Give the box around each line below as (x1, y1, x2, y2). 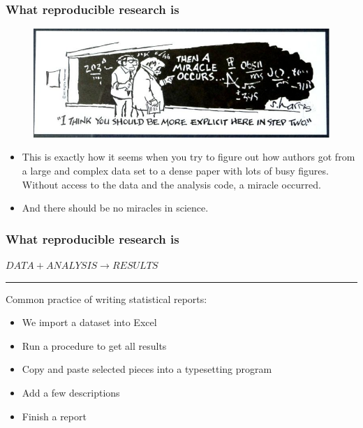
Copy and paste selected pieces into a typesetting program (22, 362, 272, 376)
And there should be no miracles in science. (22, 200, 209, 215)
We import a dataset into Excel (22, 315, 157, 330)
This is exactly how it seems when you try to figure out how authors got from (22, 149, 355, 164)
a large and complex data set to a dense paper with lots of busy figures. (22, 163, 329, 177)
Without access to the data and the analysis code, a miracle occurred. (22, 177, 321, 191)
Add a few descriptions (22, 385, 120, 399)
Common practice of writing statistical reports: (6, 291, 207, 306)
